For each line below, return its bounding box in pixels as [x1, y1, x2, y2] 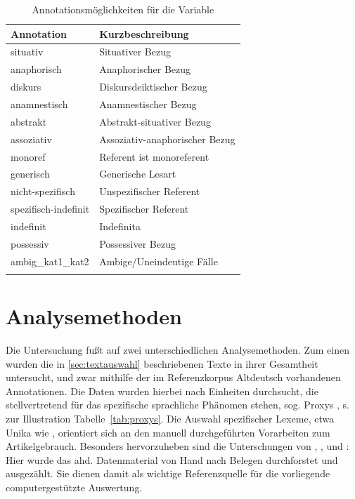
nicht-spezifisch [11, 184, 75, 199]
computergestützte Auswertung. [6, 479, 143, 494]
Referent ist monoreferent [99, 149, 209, 164]
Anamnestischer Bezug [99, 96, 197, 111]
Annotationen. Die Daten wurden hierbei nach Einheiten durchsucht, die [6, 383, 318, 398]
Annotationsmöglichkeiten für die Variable [32, 2, 214, 16]
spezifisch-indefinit [11, 201, 90, 216]
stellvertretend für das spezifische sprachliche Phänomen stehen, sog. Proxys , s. [6, 397, 349, 412]
